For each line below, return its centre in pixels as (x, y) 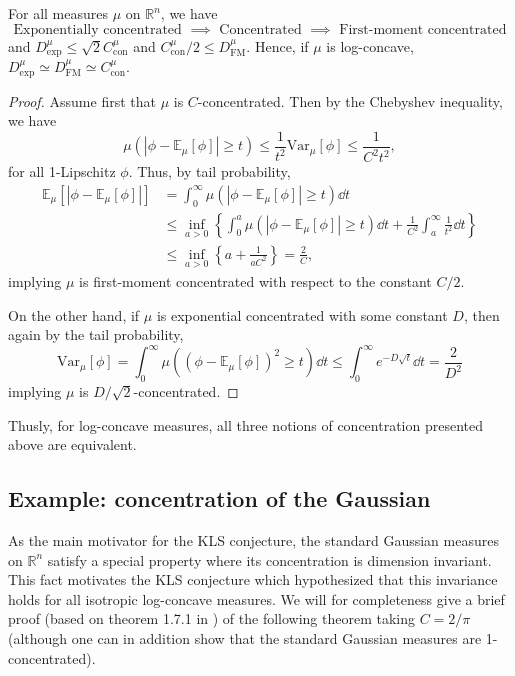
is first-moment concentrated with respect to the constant (255, 281)
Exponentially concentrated (97, 29)
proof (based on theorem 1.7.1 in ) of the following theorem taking (212, 618)
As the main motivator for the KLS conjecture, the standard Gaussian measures (253, 540)
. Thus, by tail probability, (209, 171)
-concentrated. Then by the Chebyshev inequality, (350, 100)
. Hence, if (277, 45)
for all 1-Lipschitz (62, 171)
